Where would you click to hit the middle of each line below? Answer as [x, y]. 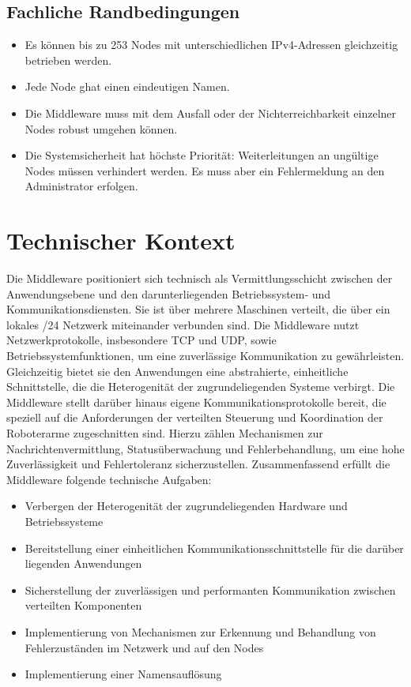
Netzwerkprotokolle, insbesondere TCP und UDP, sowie [141, 340]
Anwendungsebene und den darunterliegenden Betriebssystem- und [169, 293]
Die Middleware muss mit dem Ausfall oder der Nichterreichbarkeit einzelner [211, 113]
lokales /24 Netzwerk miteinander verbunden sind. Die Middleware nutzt [183, 324]
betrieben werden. [68, 60]
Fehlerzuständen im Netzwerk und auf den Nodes [144, 647]
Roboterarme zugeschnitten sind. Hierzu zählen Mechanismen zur [165, 433]
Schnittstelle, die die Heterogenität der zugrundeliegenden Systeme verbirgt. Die [201, 387]
